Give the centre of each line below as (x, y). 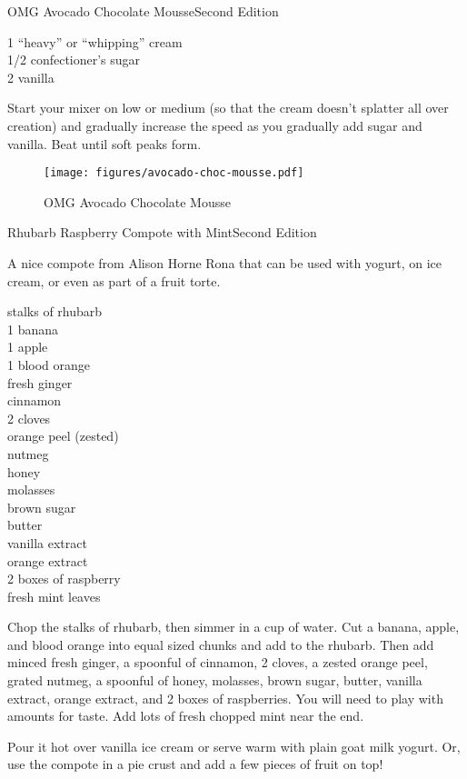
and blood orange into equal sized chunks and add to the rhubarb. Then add (221, 644)
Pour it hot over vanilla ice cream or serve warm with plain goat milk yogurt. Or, (234, 746)
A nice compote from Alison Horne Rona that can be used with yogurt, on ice (225, 263)
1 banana (33, 329)
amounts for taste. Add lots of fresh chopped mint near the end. (186, 716)
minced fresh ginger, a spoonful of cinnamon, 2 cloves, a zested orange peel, (218, 662)
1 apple (28, 347)
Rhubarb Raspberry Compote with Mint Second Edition (162, 232)
